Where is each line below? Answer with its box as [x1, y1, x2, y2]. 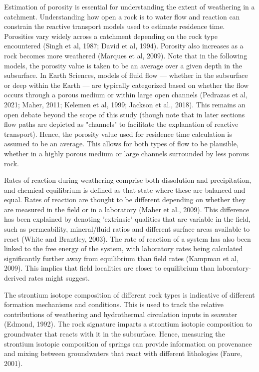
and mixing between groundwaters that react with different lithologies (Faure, [4, 348, 242, 359]
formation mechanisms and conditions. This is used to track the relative [4, 299, 224, 310]
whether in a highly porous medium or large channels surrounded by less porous [4, 148, 249, 158]
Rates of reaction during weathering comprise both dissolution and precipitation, [4, 175, 252, 185]
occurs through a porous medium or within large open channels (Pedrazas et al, [4, 89, 248, 100]
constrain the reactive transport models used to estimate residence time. [4, 21, 225, 31]
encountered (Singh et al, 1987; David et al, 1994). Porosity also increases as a [4, 40, 244, 51]
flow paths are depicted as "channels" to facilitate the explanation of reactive [4, 119, 239, 129]
